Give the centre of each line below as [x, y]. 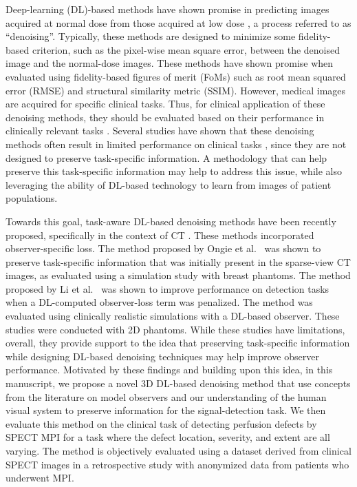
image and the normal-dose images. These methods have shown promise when [170, 63]
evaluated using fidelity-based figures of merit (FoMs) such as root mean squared [176, 76]
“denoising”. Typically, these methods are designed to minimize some [151, 36]
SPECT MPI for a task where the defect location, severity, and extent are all [168, 437]
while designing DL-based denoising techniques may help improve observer [162, 356]
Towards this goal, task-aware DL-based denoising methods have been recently [171, 221]
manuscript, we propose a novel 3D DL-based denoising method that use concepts [178, 383]
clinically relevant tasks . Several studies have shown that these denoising [160, 131]
